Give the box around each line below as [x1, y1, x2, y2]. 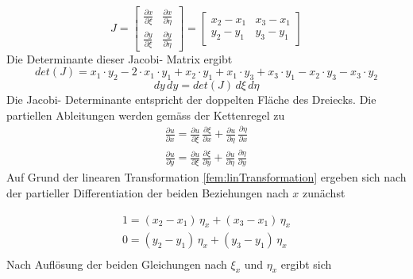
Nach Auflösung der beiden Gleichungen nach [6, 255, 227, 272]
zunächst [303, 185, 345, 201]
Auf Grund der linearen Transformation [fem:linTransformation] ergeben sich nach [6, 169, 407, 185]
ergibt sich [280, 255, 332, 272]
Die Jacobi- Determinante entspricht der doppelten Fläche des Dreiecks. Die [6, 90, 376, 107]
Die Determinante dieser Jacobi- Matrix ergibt [6, 50, 233, 67]
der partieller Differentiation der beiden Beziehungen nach [6, 185, 289, 201]
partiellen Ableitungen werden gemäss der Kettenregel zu [6, 106, 285, 123]
